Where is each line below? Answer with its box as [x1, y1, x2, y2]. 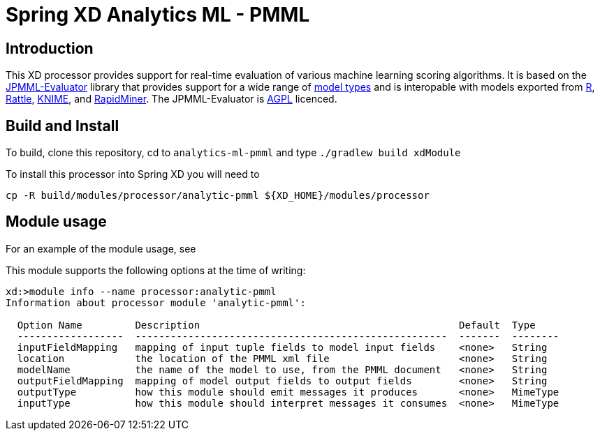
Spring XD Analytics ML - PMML [6, 3, 310, 27]
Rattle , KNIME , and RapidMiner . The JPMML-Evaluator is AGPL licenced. [6, 93, 337, 105]
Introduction [6, 39, 94, 57]
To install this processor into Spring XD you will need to [6, 168, 260, 181]
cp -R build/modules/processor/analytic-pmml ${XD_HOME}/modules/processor [6, 190, 430, 202]
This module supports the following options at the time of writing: [6, 264, 306, 276]
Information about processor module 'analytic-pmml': [6, 296, 306, 308]
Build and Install [6, 116, 119, 135]
